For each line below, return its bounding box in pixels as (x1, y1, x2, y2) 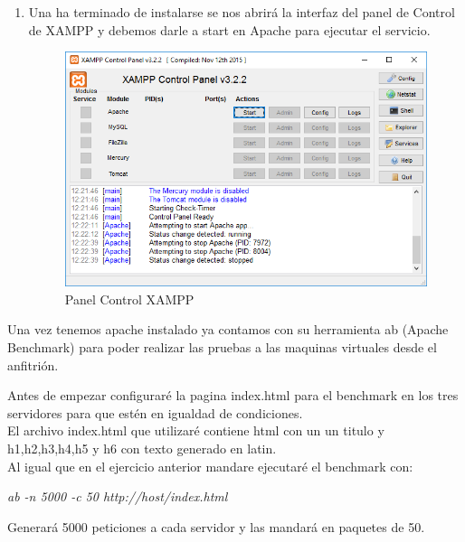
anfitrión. (7, 355, 59, 374)
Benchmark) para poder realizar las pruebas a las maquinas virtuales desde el (7, 337, 437, 356)
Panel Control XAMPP (64, 289, 195, 308)
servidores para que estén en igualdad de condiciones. (7, 403, 303, 422)
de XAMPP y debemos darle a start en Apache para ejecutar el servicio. (28, 20, 431, 39)
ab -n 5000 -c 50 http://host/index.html (7, 487, 228, 506)
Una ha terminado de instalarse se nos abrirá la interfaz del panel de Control (28, 3, 455, 21)
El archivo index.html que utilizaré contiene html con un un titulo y (7, 421, 384, 440)
